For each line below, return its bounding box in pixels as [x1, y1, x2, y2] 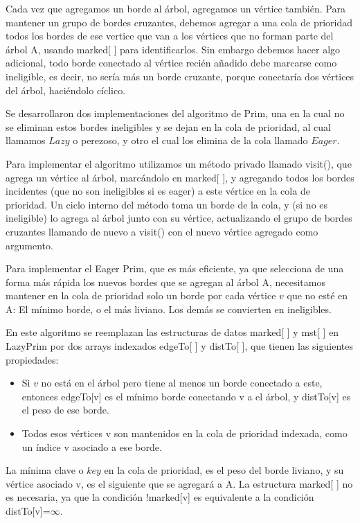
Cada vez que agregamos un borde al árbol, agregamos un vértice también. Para [6, 1, 345, 15]
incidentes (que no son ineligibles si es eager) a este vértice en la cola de [6, 184, 310, 198]
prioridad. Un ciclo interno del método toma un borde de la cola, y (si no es [6, 197, 328, 211]
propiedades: [6, 352, 59, 366]
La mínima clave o [6, 463, 84, 477]
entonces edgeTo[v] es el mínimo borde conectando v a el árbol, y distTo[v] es [21, 389, 351, 403]
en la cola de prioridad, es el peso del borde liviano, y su [104, 463, 344, 477]
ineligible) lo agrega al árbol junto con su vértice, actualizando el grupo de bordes [6, 211, 352, 225]
